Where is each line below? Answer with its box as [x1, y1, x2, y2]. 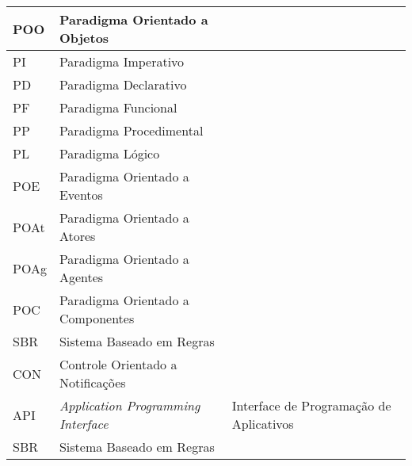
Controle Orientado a [59, 355, 177, 373]
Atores [59, 227, 96, 245]
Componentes [59, 309, 135, 327]
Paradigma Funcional [59, 98, 177, 116]
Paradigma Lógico [59, 144, 160, 162]
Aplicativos [231, 414, 294, 433]
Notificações [59, 373, 126, 392]
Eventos [59, 185, 103, 204]
